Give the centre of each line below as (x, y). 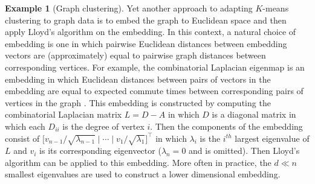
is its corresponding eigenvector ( (100, 151)
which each (25, 126)
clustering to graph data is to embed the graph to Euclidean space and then (146, 20)
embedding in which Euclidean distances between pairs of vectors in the (138, 79)
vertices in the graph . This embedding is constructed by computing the (138, 102)
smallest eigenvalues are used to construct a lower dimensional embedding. (143, 174)
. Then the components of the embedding (226, 126)
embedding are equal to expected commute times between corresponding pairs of (154, 91)
